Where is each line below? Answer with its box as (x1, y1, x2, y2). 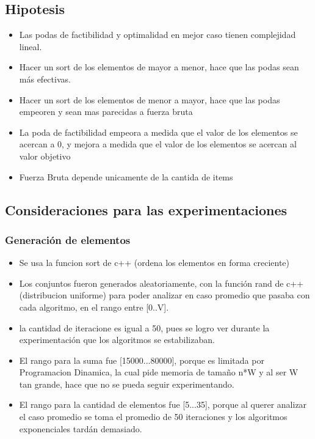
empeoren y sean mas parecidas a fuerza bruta (19, 105, 193, 118)
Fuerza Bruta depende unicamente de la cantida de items (19, 170, 233, 183)
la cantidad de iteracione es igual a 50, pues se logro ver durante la (19, 321, 270, 334)
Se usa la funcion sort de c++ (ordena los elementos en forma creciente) (19, 256, 289, 269)
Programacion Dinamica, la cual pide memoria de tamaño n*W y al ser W (19, 366, 299, 378)
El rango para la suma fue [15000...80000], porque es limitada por (19, 353, 264, 366)
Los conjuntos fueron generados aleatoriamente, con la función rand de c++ (19, 276, 304, 289)
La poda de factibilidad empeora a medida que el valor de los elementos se (19, 125, 298, 138)
